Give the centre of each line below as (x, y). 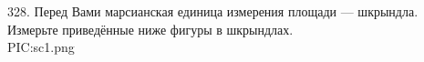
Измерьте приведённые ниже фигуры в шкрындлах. (150, 29)
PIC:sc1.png (41, 47)
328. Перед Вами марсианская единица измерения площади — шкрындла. (213, 11)
